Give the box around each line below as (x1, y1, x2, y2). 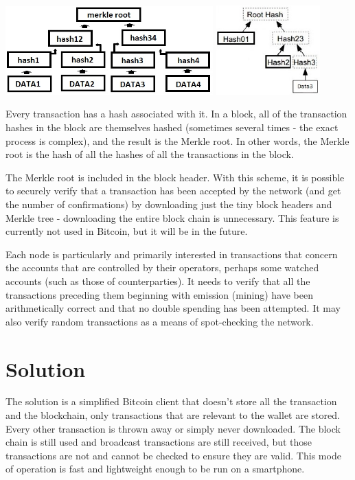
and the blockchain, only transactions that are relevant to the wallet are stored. (5, 408, 340, 422)
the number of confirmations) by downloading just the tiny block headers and (5, 197, 332, 212)
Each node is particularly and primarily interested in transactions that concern (5, 247, 338, 261)
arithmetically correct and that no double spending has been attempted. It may (5, 301, 341, 315)
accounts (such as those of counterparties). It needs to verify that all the (5, 273, 310, 288)
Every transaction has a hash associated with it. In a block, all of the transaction (5, 106, 347, 121)
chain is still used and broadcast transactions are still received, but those (5, 435, 312, 449)
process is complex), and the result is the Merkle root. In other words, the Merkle (5, 133, 350, 148)
